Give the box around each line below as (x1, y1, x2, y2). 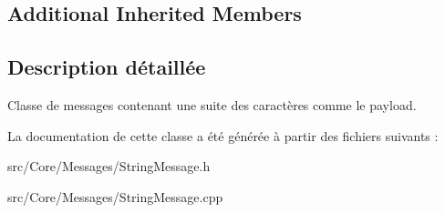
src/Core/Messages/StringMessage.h (7, 157, 211, 176)
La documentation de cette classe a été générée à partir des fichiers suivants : (7, 126, 439, 145)
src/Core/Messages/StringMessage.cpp (7, 187, 223, 206)
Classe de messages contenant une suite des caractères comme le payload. (7, 95, 417, 114)
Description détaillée (7, 53, 206, 81)
